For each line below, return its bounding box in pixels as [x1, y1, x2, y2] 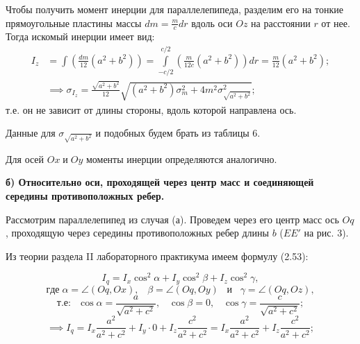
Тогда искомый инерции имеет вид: [6, 29, 155, 44]
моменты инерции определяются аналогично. [85, 151, 277, 166]
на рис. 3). [304, 225, 349, 240]
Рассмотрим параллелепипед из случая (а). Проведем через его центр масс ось [6, 212, 339, 226]
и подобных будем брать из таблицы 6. [95, 126, 261, 140]
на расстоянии [251, 15, 311, 30]
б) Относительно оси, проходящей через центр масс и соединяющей [6, 175, 314, 189]
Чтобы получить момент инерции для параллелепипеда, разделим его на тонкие [6, 2, 343, 16]
